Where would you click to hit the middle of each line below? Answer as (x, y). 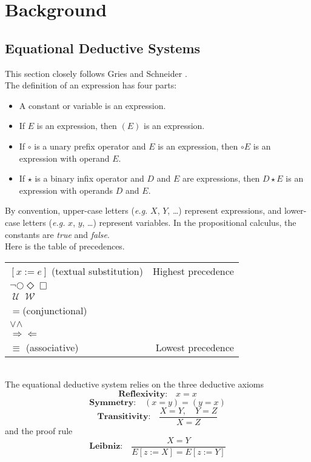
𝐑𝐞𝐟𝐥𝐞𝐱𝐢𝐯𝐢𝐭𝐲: (143, 394)
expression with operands (66, 190)
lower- (295, 210)
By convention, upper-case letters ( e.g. (76, 210)
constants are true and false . (57, 234)
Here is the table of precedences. (65, 246)
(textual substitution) (97, 271)
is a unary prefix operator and (90, 146)
